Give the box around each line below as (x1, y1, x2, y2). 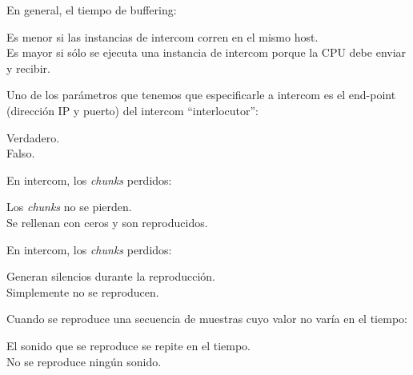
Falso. (6, 145, 35, 162)
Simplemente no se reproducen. (6, 283, 159, 300)
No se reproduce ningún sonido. (6, 353, 162, 369)
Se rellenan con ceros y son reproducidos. (6, 213, 208, 230)
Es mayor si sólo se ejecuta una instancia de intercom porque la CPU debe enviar (6, 44, 407, 61)
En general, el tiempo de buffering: (6, 2, 177, 18)
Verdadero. (6, 129, 60, 146)
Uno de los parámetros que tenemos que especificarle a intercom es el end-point (6, 86, 396, 103)
